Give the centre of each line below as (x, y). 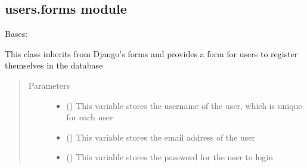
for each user (90, 117)
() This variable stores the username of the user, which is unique (184, 105)
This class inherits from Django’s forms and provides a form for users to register (151, 53)
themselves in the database (54, 65)
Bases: (16, 34)
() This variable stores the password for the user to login (170, 157)
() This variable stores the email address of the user (161, 137)
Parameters (49, 85)
